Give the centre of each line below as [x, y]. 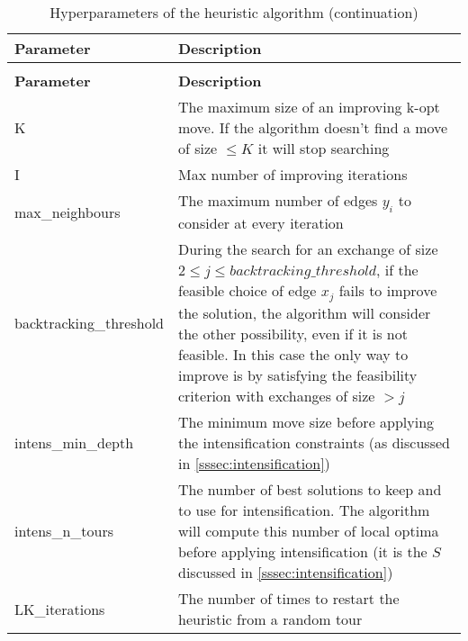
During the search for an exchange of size [308, 249]
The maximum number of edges [278, 200]
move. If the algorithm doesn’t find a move [313, 127]
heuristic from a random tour [270, 619]
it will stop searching [324, 148]
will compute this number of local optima [308, 531]
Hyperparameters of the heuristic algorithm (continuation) [234, 12]
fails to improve [388, 291]
